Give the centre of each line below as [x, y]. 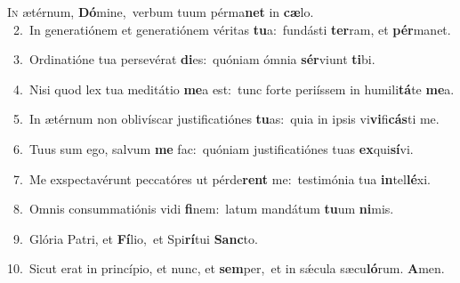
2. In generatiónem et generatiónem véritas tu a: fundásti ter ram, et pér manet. [232, 29]
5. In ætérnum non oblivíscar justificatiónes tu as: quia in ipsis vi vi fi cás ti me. [226, 119]
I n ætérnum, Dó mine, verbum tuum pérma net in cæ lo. [161, 12]
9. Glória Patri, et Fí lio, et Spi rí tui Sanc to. [135, 238]
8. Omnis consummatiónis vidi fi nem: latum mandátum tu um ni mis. [203, 209]
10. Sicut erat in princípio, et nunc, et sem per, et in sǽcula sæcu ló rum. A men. [226, 268]
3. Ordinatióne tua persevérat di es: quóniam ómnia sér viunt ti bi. [194, 59]
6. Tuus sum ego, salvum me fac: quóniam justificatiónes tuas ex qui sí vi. [213, 148]
